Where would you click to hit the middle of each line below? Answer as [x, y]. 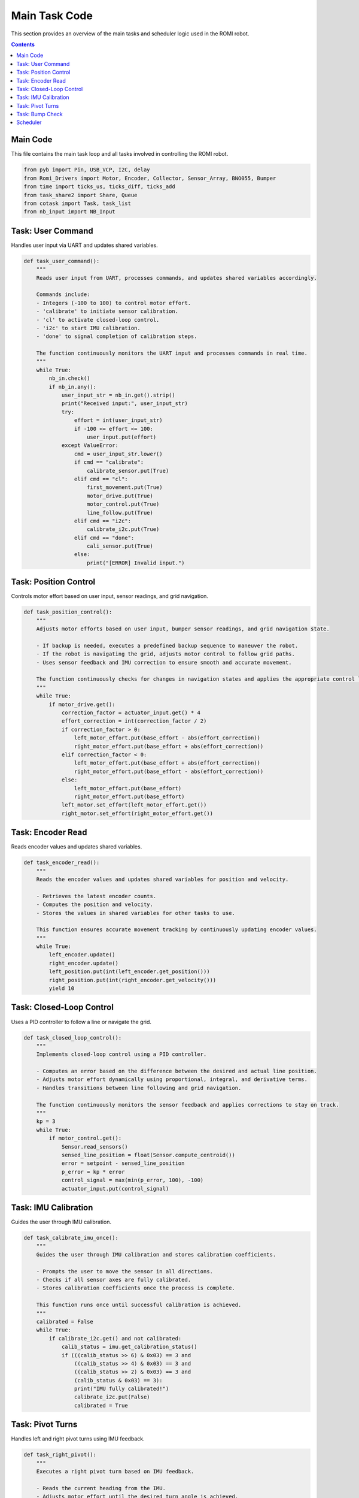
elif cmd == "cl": [101, 479]
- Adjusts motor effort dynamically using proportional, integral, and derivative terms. [172, 1079]
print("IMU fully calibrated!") [121, 1389]
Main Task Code [52, 16]
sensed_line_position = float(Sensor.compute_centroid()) [148, 1155]
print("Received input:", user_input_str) [124, 404]
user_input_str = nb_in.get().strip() [118, 395]
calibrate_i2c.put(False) [112, 1397]
